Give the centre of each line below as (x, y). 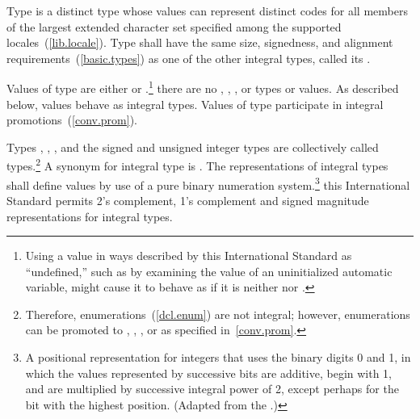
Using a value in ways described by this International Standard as (189, 256)
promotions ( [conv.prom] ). (72, 120)
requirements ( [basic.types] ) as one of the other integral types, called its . (189, 58)
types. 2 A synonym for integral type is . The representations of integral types (197, 165)
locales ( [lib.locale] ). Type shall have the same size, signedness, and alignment (200, 42)
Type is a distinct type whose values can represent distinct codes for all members (207, 10)
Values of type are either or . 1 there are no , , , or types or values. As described (203, 87)
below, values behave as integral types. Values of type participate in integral (195, 104)
